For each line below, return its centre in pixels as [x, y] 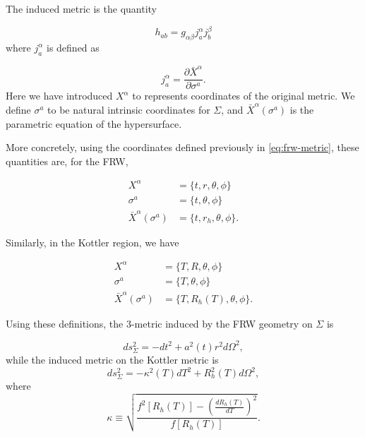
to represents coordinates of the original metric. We [244, 96]
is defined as [73, 47]
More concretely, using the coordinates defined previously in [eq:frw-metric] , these [182, 147]
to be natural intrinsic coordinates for [129, 110]
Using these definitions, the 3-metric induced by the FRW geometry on [159, 323]
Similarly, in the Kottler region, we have [92, 242]
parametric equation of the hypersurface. [94, 123]
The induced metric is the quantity [82, 8]
